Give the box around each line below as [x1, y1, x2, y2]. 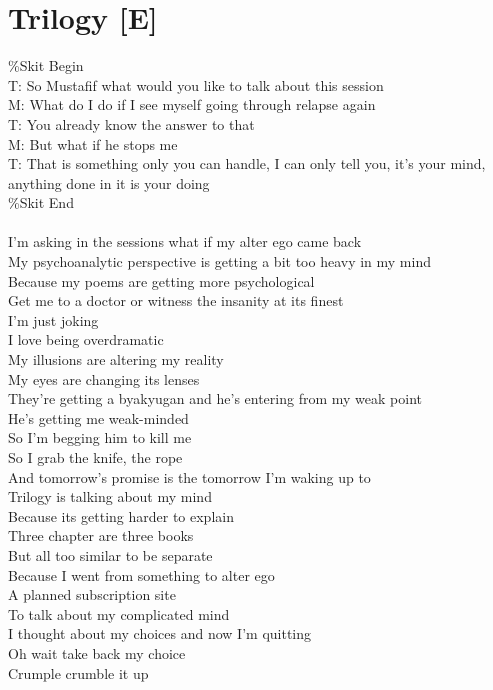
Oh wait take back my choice [8, 642, 186, 663]
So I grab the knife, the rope [8, 447, 183, 467]
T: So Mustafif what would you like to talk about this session [8, 74, 384, 95]
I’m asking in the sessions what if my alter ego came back [8, 231, 362, 252]
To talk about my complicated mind [8, 603, 230, 624]
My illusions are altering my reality [8, 349, 224, 370]
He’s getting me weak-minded [8, 407, 189, 428]
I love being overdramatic [8, 329, 164, 350]
